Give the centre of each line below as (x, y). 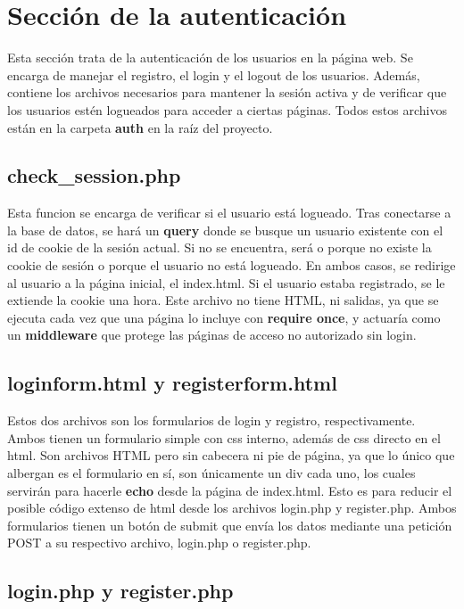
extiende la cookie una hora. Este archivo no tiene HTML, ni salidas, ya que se (223, 300)
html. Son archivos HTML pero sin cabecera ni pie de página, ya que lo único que (231, 455)
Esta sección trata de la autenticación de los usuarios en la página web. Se (210, 58)
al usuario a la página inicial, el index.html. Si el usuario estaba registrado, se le (226, 282)
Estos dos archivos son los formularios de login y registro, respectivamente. (211, 420)
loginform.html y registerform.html (172, 383)
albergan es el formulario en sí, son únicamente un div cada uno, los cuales (211, 473)
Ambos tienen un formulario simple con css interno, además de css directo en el (224, 437)
